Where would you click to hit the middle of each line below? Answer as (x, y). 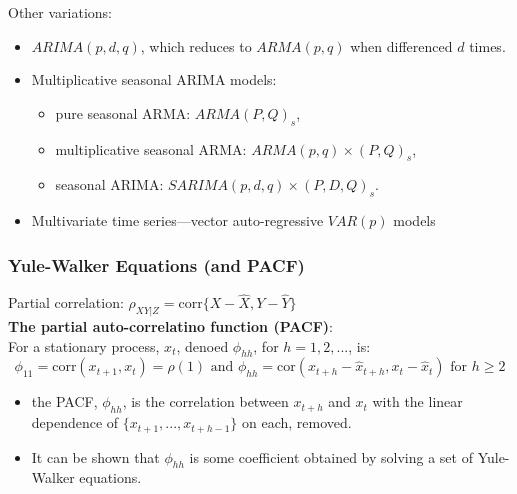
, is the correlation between (205, 401)
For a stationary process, (84, 345)
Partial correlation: (66, 302)
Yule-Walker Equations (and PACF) (156, 264)
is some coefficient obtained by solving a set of (331, 456)
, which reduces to (196, 45)
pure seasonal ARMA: (123, 112)
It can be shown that (95, 456)
